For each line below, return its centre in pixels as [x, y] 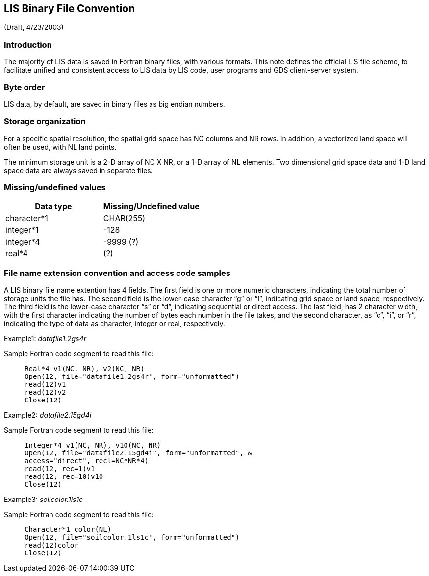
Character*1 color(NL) [68, 530]
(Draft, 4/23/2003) [34, 27]
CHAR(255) [124, 218]
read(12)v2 [45, 392]
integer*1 [22, 230]
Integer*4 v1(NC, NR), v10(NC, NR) [93, 445]
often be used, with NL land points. [60, 147]
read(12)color [51, 545]
